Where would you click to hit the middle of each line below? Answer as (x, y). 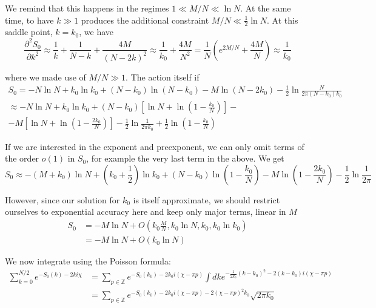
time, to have (29, 20)
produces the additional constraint (145, 20)
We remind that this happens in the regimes (87, 8)
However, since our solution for (62, 199)
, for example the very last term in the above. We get (185, 158)
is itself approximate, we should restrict (206, 199)
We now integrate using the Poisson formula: (88, 261)
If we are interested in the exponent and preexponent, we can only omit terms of (155, 146)
